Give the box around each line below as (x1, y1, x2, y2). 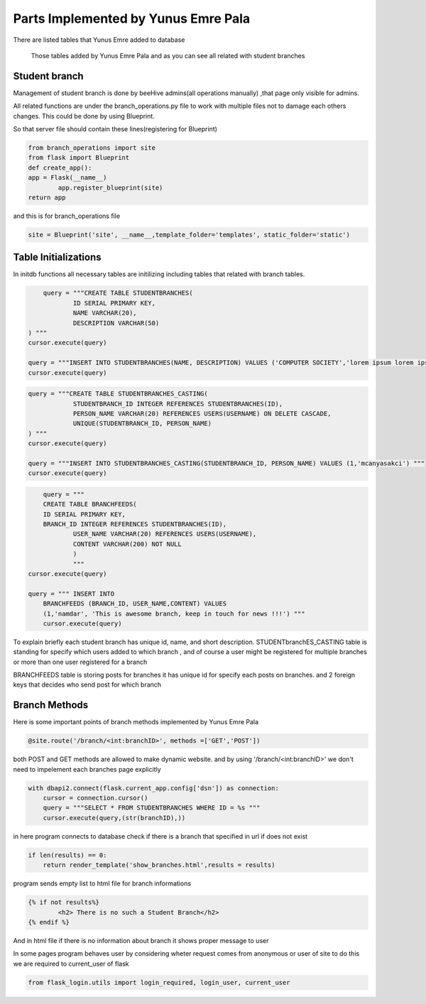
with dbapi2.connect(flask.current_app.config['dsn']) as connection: (28, 784, 280, 792)
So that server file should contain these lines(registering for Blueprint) (13, 125, 218, 133)
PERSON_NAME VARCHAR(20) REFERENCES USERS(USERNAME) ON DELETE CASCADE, (72, 409, 332, 418)
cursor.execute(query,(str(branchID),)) (43, 814, 186, 822)
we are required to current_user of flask (13, 959, 129, 968)
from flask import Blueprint (28, 153, 130, 162)
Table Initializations (13, 251, 102, 263)
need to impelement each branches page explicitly (13, 765, 161, 773)
